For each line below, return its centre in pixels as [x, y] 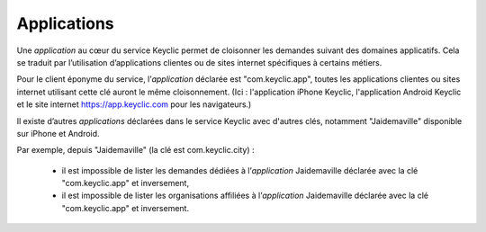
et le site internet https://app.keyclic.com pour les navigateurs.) [134, 104]
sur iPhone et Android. [58, 133]
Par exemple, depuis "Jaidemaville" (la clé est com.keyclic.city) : [135, 150]
